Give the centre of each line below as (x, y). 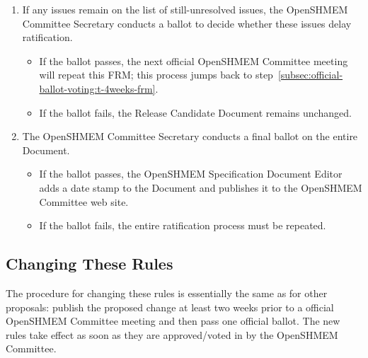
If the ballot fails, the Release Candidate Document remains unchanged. (195, 112)
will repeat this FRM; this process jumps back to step (156, 75)
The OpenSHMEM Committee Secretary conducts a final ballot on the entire (190, 136)
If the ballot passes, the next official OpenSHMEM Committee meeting (194, 60)
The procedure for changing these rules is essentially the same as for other (167, 293)
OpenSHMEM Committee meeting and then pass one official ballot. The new (173, 321)
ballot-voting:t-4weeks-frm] (97, 88)
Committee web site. (84, 201)
